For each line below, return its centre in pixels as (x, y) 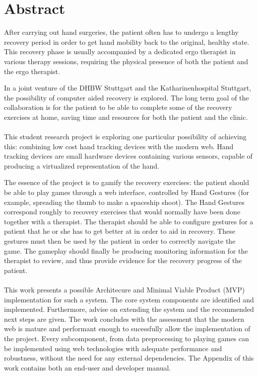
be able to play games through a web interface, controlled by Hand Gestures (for (127, 192)
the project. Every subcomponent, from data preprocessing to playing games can (127, 338)
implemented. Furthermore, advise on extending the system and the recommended (129, 309)
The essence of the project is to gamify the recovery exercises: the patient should (127, 182)
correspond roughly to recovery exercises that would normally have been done (122, 212)
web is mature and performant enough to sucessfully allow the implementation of (127, 329)
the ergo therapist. (32, 71)
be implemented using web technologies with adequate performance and (113, 348)
